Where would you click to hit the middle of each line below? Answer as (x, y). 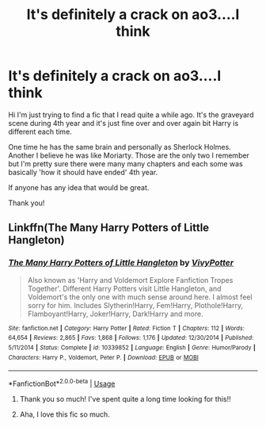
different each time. (40, 132)
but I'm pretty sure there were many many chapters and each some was (125, 163)
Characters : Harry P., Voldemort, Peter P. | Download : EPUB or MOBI (104, 357)
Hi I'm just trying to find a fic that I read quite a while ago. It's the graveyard (131, 114)
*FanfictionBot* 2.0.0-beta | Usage (62, 383)
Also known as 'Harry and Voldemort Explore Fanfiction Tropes (130, 280)
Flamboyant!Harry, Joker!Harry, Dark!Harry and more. (115, 314)
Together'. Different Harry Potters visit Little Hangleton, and (124, 288)
